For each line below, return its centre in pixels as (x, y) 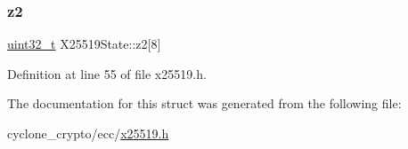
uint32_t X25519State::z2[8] (84, 44)
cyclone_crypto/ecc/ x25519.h (88, 133)
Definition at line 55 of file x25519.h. (107, 73)
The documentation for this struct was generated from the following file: (204, 103)
